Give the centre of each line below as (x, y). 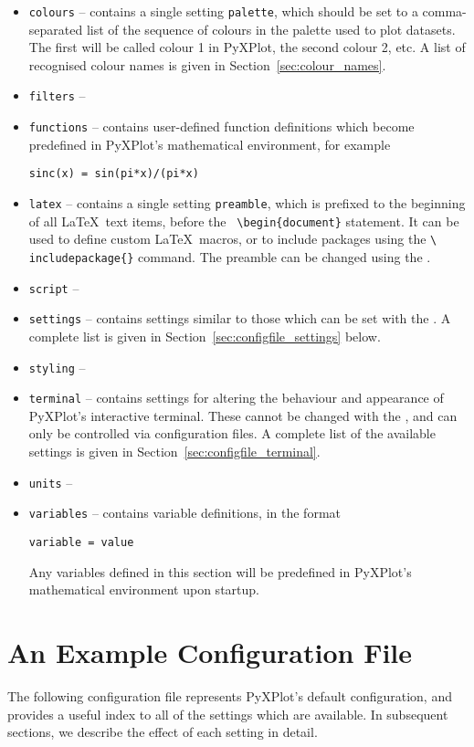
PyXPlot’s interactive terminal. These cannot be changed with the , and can (243, 415)
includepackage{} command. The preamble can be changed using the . (230, 256)
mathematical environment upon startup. (144, 589)
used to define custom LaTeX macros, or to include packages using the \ (233, 239)
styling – (57, 367)
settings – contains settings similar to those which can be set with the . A (240, 318)
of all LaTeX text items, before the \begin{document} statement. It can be (244, 221)
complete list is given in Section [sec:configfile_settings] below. (205, 336)
